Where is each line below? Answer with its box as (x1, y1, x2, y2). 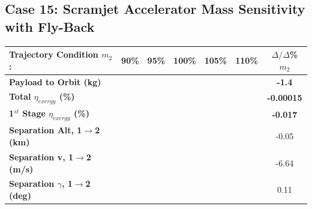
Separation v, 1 (9, 150, 74, 163)
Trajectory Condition (9, 48, 98, 61)
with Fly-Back (5, 17, 95, 35)
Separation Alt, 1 (9, 124, 82, 136)
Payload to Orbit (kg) (9, 75, 101, 88)
